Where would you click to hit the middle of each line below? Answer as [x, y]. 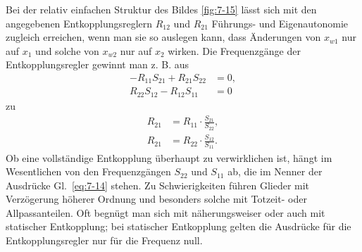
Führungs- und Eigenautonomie [280, 23]
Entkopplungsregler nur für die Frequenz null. [104, 240]
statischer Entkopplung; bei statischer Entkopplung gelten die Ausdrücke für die [179, 226]
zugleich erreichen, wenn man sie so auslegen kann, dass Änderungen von [163, 37]
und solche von [67, 50]
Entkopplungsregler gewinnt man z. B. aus [98, 64]
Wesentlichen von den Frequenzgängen [88, 171]
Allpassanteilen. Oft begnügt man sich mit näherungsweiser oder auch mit [166, 212]
